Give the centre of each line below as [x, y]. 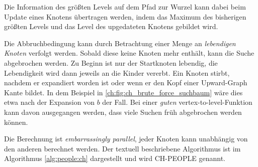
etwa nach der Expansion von [49, 102]
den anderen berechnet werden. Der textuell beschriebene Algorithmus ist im [122, 148]
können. [16, 122]
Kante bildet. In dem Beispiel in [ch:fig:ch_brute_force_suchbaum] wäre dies [123, 92]
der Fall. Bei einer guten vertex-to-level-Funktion [177, 102]
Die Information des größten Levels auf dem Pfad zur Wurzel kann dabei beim [125, 7]
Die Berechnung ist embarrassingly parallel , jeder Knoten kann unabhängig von [126, 139]
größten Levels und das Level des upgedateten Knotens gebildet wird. [111, 26]
